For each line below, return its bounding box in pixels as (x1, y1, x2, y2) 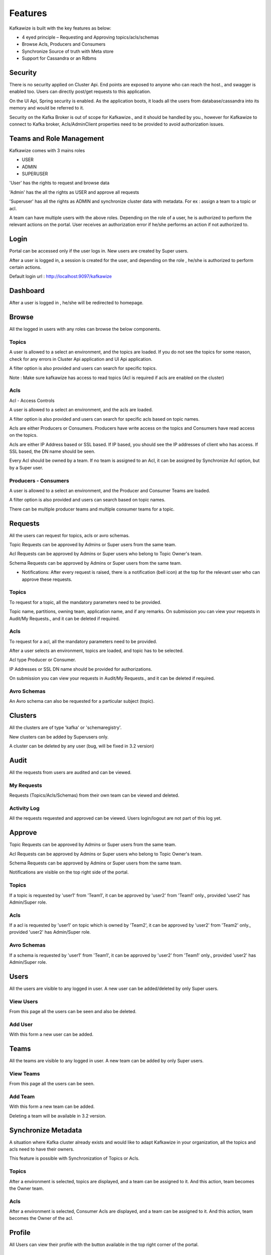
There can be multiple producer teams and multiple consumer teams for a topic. (9, 506, 175, 512)
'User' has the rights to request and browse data (9, 180, 110, 186)
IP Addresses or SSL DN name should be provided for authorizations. (9, 666, 153, 672)
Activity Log (9, 805, 40, 812)
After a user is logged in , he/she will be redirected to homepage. (9, 300, 144, 306)
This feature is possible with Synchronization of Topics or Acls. (9, 1155, 140, 1162)
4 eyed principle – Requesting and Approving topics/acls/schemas (22, 34, 159, 40)
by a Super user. (9, 464, 44, 470)
